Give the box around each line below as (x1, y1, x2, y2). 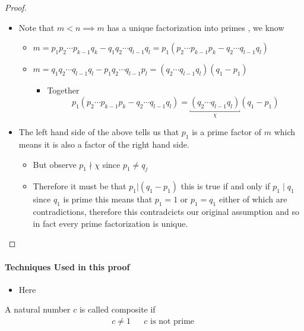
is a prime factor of (192, 126, 262, 138)
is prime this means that (63, 193, 153, 205)
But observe (33, 158, 77, 170)
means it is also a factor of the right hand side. (18, 138, 189, 151)
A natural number (5, 303, 71, 316)
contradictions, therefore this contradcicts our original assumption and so (33, 205, 299, 218)
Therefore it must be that (33, 180, 126, 192)
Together (47, 84, 80, 96)
